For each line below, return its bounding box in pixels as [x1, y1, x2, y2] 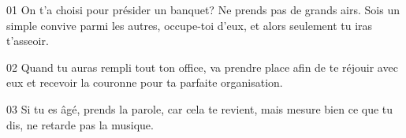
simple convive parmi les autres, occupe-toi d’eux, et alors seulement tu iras [6, 17, 373, 33]
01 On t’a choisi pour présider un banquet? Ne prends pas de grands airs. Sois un [6, 2, 400, 17]
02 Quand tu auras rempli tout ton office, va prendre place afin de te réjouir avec [6, 58, 398, 75]
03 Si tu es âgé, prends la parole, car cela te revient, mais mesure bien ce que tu [6, 100, 393, 117]
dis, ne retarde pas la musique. [6, 116, 154, 132]
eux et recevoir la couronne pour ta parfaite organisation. [6, 74, 283, 91]
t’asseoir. [6, 32, 49, 49]
